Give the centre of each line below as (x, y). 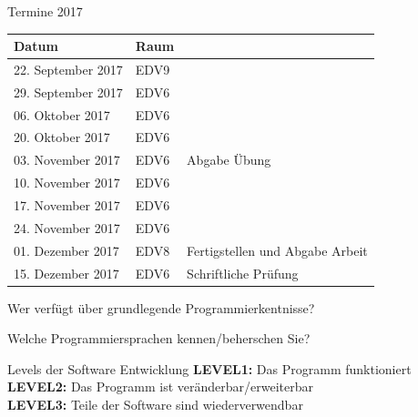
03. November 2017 (67, 160)
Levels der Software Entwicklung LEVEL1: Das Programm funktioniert (209, 368)
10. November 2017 (67, 183)
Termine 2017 (45, 11)
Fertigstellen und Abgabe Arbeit (277, 250)
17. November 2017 (67, 205)
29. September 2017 (68, 92)
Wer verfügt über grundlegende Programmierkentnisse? (161, 307)
